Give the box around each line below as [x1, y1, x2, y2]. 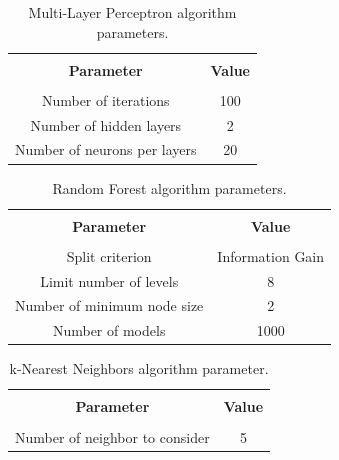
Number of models [52, 320, 166, 341]
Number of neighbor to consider [15, 426, 210, 447]
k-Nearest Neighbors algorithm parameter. [9, 358, 269, 379]
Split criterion [66, 245, 152, 266]
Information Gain [217, 245, 325, 266]
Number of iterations [41, 89, 170, 110]
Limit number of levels [40, 270, 179, 291]
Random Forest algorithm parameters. [52, 177, 287, 198]
